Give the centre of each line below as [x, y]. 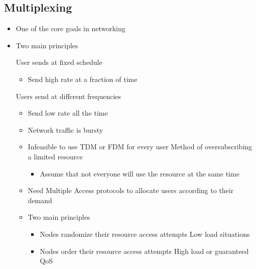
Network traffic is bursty [66, 129]
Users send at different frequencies [69, 96]
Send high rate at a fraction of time [83, 79]
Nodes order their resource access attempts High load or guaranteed [144, 251]
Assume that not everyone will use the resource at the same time [140, 173]
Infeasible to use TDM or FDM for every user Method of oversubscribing [140, 147]
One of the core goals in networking [71, 28]
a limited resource [55, 156]
